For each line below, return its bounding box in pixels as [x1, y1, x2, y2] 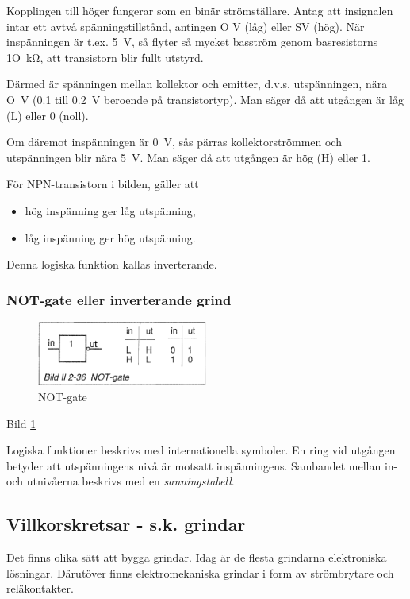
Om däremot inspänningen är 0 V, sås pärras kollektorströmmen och [6, 133, 342, 150]
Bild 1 [6, 415, 36, 431]
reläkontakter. [6, 580, 74, 597]
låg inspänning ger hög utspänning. [25, 229, 196, 245]
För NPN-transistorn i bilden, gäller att [6, 176, 199, 192]
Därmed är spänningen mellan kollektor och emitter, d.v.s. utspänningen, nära [6, 75, 388, 92]
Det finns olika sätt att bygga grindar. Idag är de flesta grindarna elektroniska [6, 549, 387, 566]
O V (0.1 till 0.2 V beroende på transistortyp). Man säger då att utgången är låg [6, 91, 404, 107]
